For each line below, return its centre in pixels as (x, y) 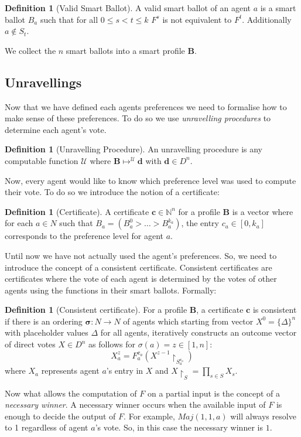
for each (19, 223)
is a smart (278, 8)
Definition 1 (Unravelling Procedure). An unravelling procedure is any (134, 149)
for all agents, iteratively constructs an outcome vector (199, 332)
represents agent (70, 371)
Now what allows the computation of (71, 393)
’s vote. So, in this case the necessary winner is (179, 427)
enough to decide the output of (60, 416)
